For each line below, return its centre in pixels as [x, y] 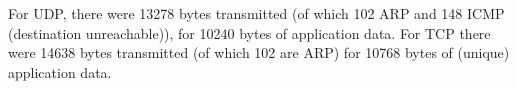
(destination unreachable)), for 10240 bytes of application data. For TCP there [249, 32]
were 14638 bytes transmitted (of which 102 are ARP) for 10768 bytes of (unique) [259, 52]
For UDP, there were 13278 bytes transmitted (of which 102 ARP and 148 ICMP [256, 13]
